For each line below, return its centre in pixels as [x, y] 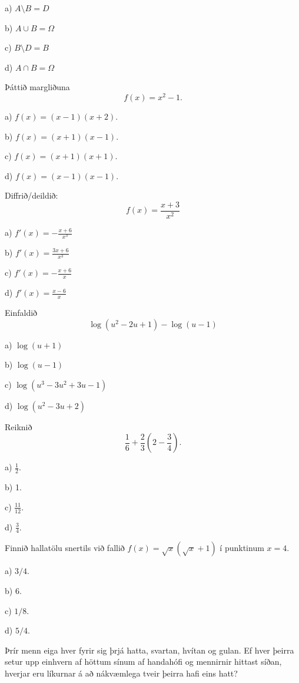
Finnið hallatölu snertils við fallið [65, 548]
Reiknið [19, 426]
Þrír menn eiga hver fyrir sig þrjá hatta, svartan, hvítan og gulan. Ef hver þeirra [149, 650]
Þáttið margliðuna [37, 87]
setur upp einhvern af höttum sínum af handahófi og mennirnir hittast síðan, [143, 661]
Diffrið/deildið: [31, 195]
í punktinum [242, 548]
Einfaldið [21, 313]
